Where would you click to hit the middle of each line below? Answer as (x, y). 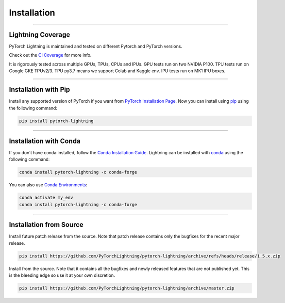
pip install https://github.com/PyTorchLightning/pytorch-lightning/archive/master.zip (127, 288)
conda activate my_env (46, 198)
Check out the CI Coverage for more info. (50, 55)
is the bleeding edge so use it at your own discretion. (62, 275)
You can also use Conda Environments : (48, 185)
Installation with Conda (45, 141)
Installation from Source (46, 225)
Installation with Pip (40, 90)
